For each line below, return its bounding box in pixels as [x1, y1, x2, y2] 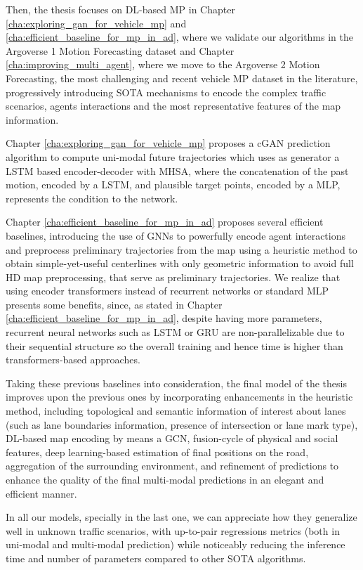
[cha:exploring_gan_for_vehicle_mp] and [6, 15, 187, 30]
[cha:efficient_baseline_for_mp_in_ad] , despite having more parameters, [6, 311, 322, 325]
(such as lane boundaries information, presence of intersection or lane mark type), [6, 417, 358, 432]
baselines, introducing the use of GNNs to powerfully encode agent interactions [6, 228, 346, 242]
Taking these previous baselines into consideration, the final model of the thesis [6, 375, 347, 390]
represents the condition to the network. [6, 190, 178, 205]
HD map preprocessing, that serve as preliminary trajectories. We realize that [6, 269, 341, 284]
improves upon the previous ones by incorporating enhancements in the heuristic [6, 389, 353, 404]
